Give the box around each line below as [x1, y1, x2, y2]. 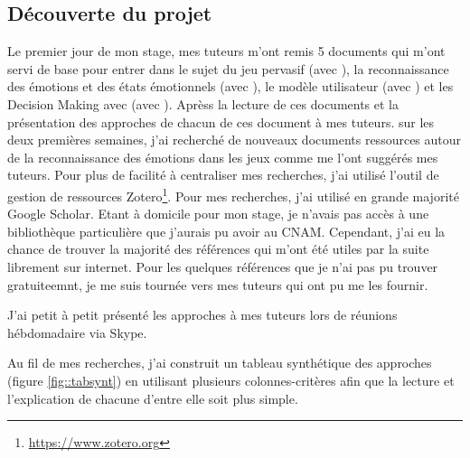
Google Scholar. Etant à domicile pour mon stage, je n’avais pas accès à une [7, 204, 429, 223]
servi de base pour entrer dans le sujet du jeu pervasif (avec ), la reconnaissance [7, 59, 449, 78]
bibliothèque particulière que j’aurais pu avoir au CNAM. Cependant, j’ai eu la [7, 221, 446, 240]
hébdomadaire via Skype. [7, 322, 147, 341]
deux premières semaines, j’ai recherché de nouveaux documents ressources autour [7, 130, 462, 149]
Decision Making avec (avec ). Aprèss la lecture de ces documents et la [7, 94, 399, 113]
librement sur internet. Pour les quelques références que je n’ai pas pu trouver [7, 257, 438, 276]
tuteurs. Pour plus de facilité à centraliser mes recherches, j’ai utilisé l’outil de [7, 165, 439, 184]
